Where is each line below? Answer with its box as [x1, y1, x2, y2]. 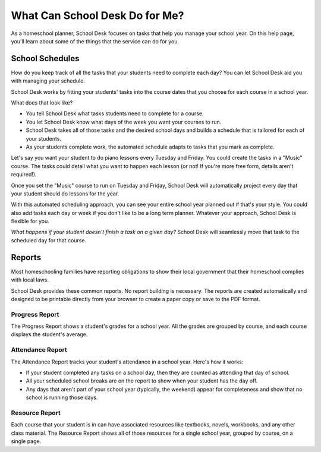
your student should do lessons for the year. [11, 190, 119, 197]
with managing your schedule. [11, 77, 86, 84]
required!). [11, 171, 37, 178]
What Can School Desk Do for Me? [11, 9, 184, 22]
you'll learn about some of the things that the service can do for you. [11, 37, 180, 45]
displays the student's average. [11, 331, 88, 338]
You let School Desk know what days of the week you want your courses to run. [26, 118, 222, 125]
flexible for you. [11, 217, 50, 225]
